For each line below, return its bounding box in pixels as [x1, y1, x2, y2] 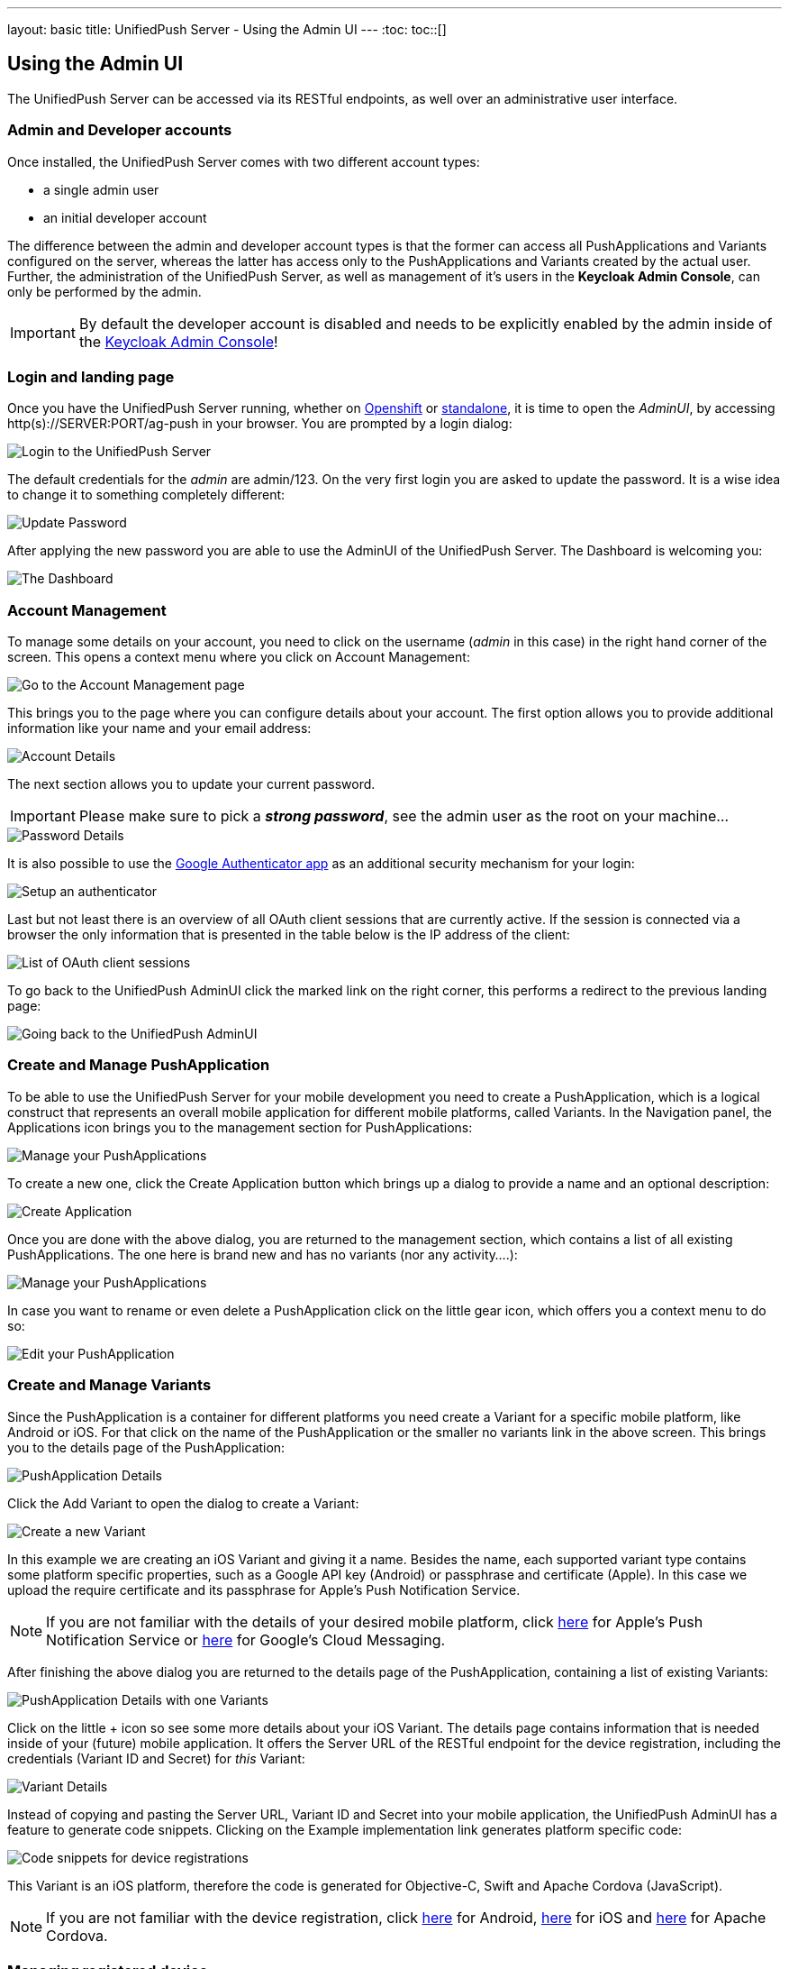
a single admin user [43, 181, 159, 197]
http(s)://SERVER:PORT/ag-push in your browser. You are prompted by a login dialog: [7, 416, 512, 432]
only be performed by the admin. [7, 283, 202, 299]
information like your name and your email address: [7, 720, 312, 737]
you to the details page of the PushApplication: [7, 1439, 286, 1455]
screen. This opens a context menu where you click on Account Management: [7, 649, 470, 665]
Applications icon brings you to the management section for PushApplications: [7, 1119, 473, 1135]
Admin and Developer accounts [7, 121, 232, 140]
